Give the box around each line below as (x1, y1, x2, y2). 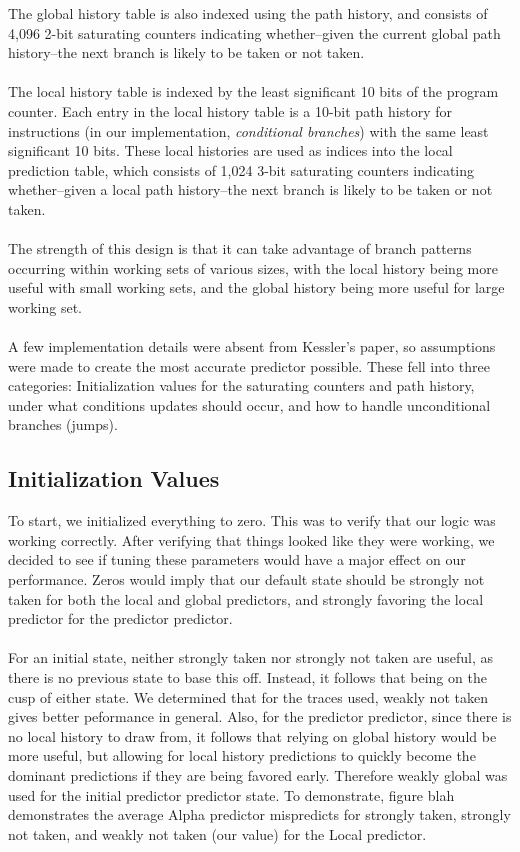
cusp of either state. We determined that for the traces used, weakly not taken (8, 686, 488, 707)
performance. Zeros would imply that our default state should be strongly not (8, 569, 485, 590)
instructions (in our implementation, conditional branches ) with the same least (8, 120, 489, 141)
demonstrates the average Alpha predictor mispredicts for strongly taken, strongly (8, 804, 511, 825)
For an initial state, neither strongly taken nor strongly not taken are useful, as (8, 647, 494, 668)
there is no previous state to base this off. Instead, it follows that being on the (8, 667, 487, 688)
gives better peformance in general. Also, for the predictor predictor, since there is (8, 706, 512, 727)
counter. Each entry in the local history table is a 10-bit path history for (8, 100, 452, 121)
